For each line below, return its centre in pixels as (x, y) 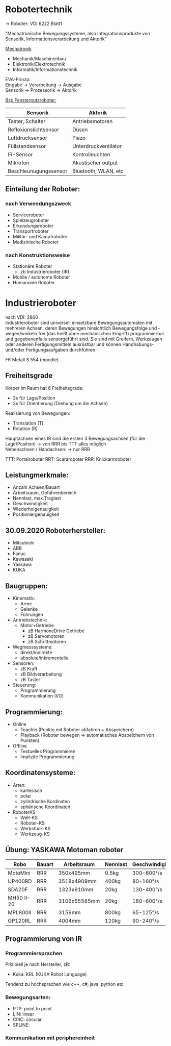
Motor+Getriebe (37, 626)
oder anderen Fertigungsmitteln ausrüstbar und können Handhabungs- (80, 344)
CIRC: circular (27, 1019)
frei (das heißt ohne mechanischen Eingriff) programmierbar (101, 333)
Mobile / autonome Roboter (41, 277)
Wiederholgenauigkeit (36, 509)
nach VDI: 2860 (22, 317)
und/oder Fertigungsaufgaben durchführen (50, 350)
